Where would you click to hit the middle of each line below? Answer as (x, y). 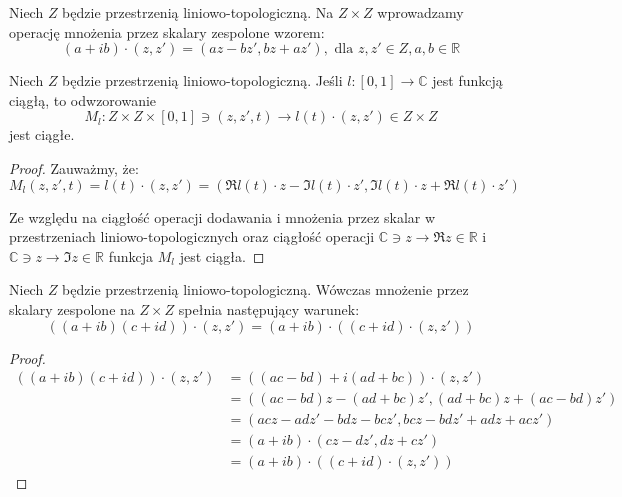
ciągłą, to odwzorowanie (83, 99)
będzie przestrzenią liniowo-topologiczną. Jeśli (202, 80)
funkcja (131, 255)
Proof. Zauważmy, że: (74, 167)
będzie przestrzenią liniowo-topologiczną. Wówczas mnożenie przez (265, 289)
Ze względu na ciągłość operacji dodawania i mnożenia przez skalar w (222, 216)
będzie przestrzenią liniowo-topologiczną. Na (198, 12)
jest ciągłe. (42, 134)
